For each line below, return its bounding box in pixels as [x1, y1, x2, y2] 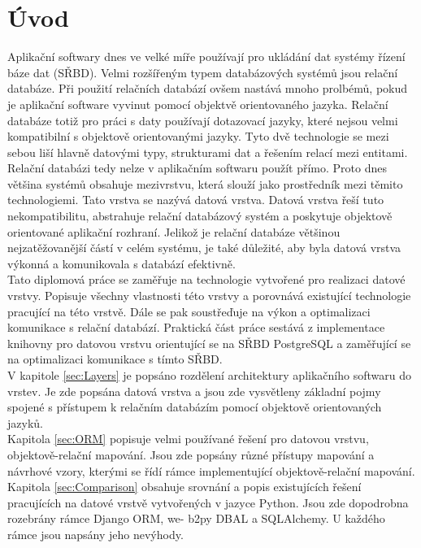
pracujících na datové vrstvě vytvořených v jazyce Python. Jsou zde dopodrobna [7, 494, 409, 511]
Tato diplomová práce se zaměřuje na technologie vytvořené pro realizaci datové [7, 271, 406, 288]
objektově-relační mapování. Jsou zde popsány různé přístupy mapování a [7, 446, 375, 463]
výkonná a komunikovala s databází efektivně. [7, 254, 236, 272]
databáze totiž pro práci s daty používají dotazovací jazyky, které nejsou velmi [7, 111, 398, 128]
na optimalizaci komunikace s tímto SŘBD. [7, 350, 223, 368]
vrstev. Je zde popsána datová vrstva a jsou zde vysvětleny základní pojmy [7, 382, 381, 399]
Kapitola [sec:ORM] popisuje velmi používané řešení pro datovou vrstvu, [7, 430, 369, 447]
